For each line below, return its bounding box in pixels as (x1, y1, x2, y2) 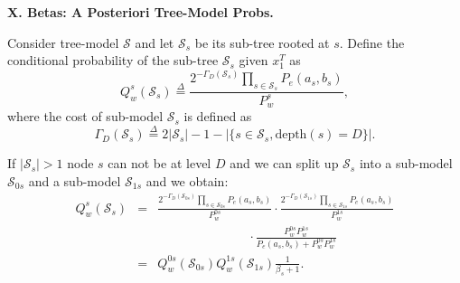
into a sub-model (359, 154, 453, 173)
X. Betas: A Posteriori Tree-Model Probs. (7, 3, 274, 21)
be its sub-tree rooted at (194, 33, 330, 52)
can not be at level (108, 154, 211, 173)
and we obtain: (146, 171, 229, 190)
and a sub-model (28, 171, 121, 190)
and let (135, 33, 174, 52)
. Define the (339, 33, 405, 52)
